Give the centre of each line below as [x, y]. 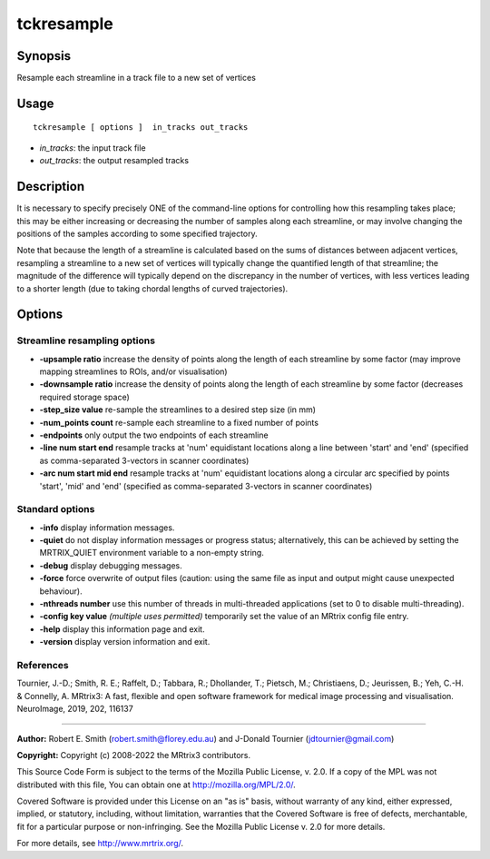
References [43, 665]
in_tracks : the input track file [93, 148]
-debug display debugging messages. [111, 565]
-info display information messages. [107, 528]
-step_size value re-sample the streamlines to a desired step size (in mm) [178, 410]
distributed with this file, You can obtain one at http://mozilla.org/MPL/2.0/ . [157, 785]
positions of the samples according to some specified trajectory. [137, 233]
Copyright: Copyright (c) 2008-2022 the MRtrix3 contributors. [134, 755]
